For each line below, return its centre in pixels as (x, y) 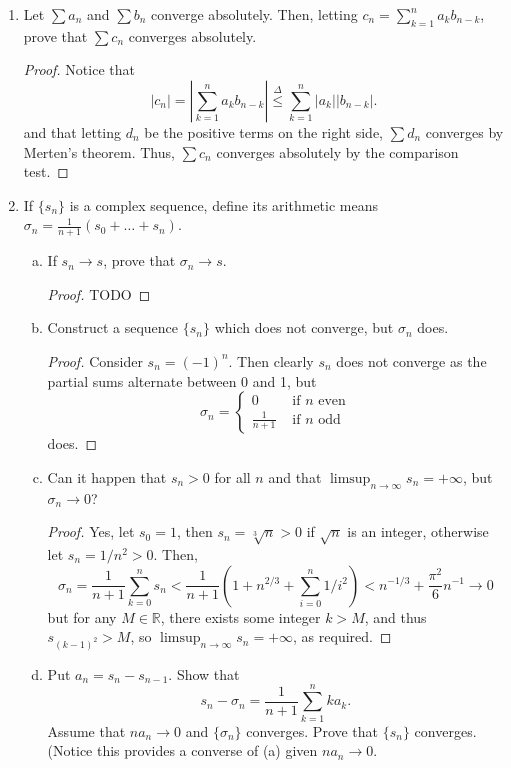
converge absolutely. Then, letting (254, 14)
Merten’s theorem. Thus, (99, 151)
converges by (464, 131)
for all (232, 476)
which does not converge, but (304, 327)
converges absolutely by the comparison (337, 151)
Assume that (86, 730)
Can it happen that (107, 476)
